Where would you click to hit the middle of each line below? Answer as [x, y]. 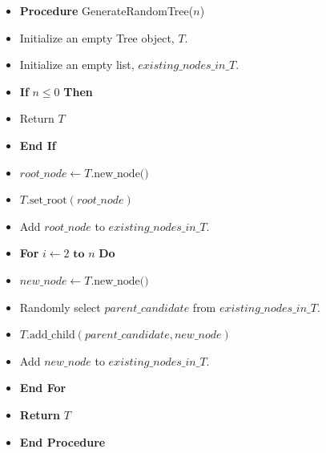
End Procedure [62, 441]
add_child [52, 336]
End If [38, 145]
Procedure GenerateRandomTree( [107, 10]
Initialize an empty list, [77, 65]
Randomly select [60, 307]
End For [43, 388]
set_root [48, 201]
